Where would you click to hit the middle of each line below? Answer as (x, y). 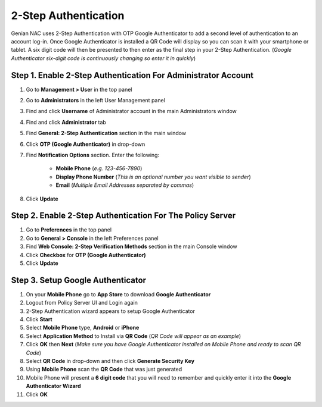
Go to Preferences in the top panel (69, 230)
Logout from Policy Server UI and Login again (82, 303)
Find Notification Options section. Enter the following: (93, 155)
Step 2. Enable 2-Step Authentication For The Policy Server (123, 216)
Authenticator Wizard (53, 386)
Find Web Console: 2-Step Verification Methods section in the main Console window (132, 246)
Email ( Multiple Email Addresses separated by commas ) (125, 185)
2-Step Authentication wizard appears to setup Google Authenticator (110, 311)
